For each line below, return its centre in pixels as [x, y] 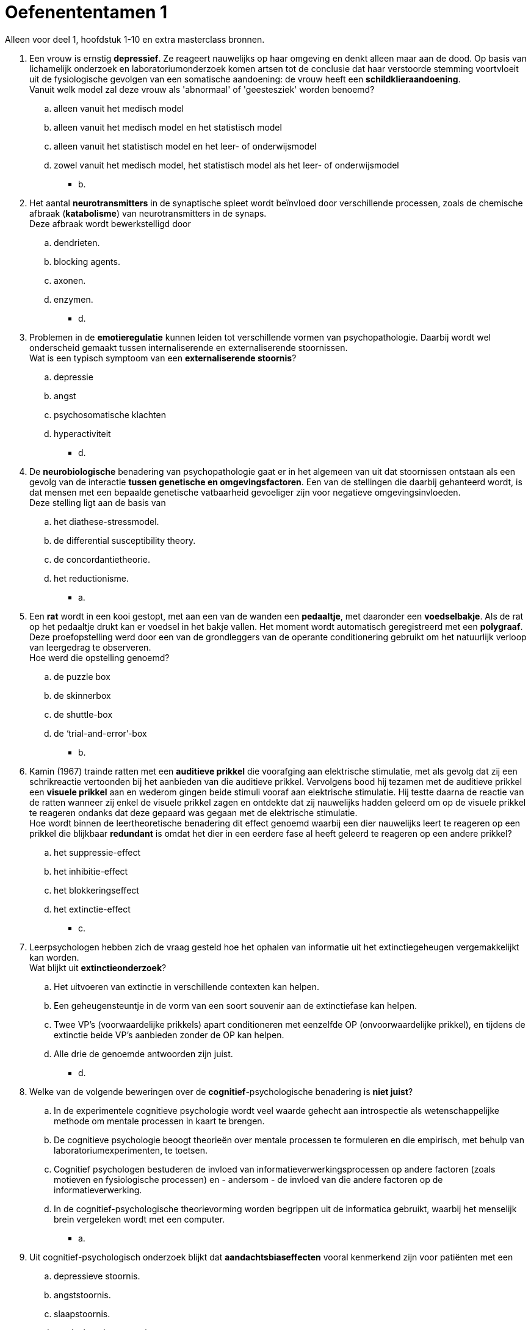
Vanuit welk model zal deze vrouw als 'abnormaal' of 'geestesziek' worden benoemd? [202, 89]
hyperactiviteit [82, 433]
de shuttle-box [83, 714]
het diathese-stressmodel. [107, 521]
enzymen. [74, 299]
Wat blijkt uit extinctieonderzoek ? [98, 967]
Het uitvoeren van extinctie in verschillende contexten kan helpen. [186, 986]
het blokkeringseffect [96, 890]
